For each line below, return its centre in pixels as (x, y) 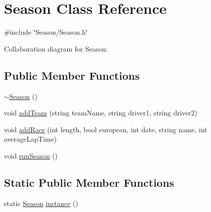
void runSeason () (31, 155)
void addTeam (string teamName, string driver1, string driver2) (101, 113)
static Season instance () (41, 203)
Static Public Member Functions (89, 182)
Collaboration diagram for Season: (56, 48)
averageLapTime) (30, 139)
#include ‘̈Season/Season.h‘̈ (46, 32)
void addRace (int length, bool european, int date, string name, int (106, 129)
